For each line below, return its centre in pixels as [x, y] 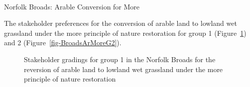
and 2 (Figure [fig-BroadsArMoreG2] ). [63, 43]
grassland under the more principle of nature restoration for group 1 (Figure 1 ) [125, 33]
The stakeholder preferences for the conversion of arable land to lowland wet [121, 23]
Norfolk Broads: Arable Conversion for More [72, 6]
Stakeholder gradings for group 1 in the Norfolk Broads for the [120, 59]
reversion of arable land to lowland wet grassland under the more [124, 69]
